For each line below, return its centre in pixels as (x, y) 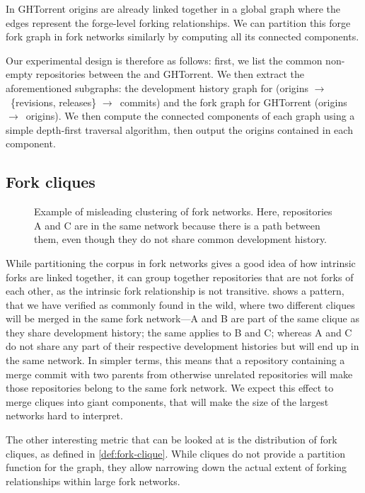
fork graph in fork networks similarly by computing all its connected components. (182, 36)
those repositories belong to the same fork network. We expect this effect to (170, 388)
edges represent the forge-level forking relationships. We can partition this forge (178, 22)
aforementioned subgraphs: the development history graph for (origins (157, 87)
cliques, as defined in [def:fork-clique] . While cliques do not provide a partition (175, 453)
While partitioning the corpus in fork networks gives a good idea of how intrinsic (181, 262)
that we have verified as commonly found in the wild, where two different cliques (180, 304)
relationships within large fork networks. (93, 481)
